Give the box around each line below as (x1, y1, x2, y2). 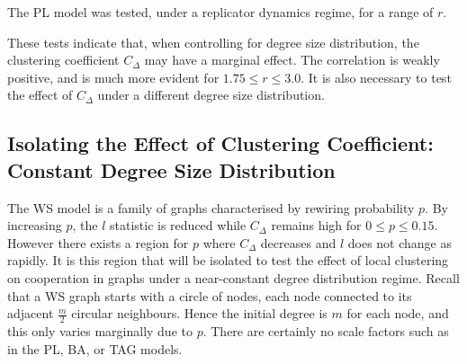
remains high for (271, 216, 362, 235)
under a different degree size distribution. (97, 85, 325, 104)
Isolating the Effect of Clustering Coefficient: (7, 129, 434, 157)
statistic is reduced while (110, 216, 247, 235)
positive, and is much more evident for (7, 67, 220, 86)
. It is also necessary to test (301, 67, 452, 86)
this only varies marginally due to (7, 321, 193, 340)
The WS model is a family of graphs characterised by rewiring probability (7, 198, 415, 217)
